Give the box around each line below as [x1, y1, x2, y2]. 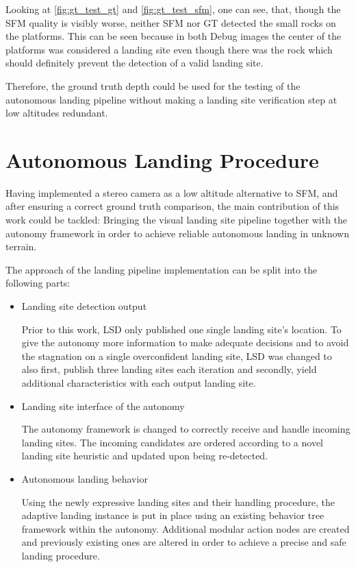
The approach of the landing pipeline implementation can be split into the [5, 262, 318, 276]
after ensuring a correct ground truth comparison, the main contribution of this [5, 199, 340, 213]
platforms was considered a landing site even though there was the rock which [5, 42, 333, 56]
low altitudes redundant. [5, 106, 108, 120]
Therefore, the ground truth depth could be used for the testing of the [5, 78, 301, 93]
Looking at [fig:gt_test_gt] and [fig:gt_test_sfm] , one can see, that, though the [5, 2, 341, 16]
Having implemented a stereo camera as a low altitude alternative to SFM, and [5, 185, 338, 200]
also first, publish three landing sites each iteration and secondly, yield [21, 362, 317, 376]
